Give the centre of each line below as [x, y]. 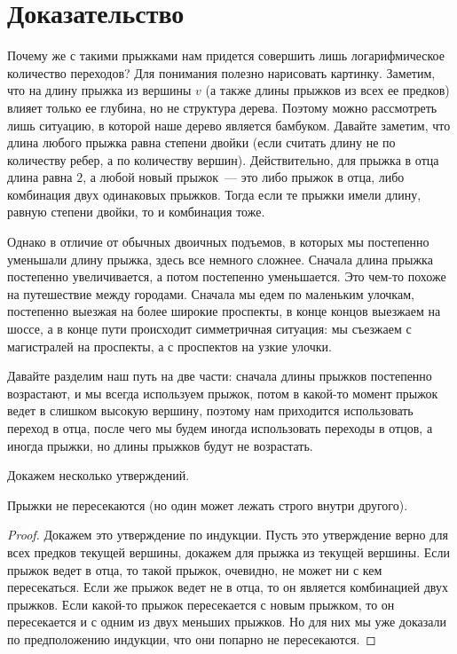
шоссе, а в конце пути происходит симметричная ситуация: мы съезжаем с [209, 329]
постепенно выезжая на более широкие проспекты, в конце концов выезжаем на [224, 311]
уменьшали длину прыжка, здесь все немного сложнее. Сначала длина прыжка [220, 259]
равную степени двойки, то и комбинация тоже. [136, 212]
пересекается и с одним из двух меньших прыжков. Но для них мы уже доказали [227, 622]
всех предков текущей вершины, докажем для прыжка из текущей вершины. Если [229, 552]
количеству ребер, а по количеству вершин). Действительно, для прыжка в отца [223, 159]
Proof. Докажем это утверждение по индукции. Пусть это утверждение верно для [228, 535]
